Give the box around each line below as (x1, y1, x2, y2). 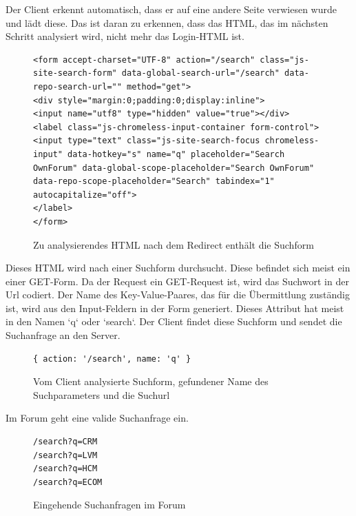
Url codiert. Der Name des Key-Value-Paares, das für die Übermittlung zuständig (6, 287, 350, 302)
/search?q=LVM (33, 450, 98, 460)
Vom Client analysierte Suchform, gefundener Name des (33, 374, 269, 389)
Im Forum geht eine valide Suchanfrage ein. (6, 411, 189, 425)
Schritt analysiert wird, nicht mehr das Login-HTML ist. (6, 29, 244, 43)
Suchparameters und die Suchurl (33, 387, 170, 402)
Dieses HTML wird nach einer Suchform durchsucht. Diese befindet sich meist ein (6, 260, 350, 275)
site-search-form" (33, 68, 117, 79)
